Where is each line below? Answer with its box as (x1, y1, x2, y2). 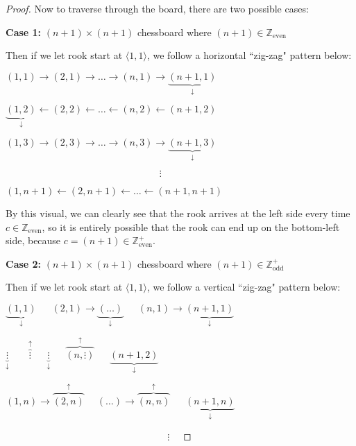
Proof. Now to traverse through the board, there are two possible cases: (6, 1, 309, 15)
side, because (6, 233, 61, 248)
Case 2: (6, 256, 42, 271)
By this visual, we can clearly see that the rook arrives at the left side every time (6, 206, 350, 221)
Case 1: (6, 24, 42, 39)
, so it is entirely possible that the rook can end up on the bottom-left (42, 219, 340, 234)
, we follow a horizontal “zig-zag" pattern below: (146, 48, 352, 62)
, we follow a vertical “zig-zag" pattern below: (146, 280, 341, 294)
